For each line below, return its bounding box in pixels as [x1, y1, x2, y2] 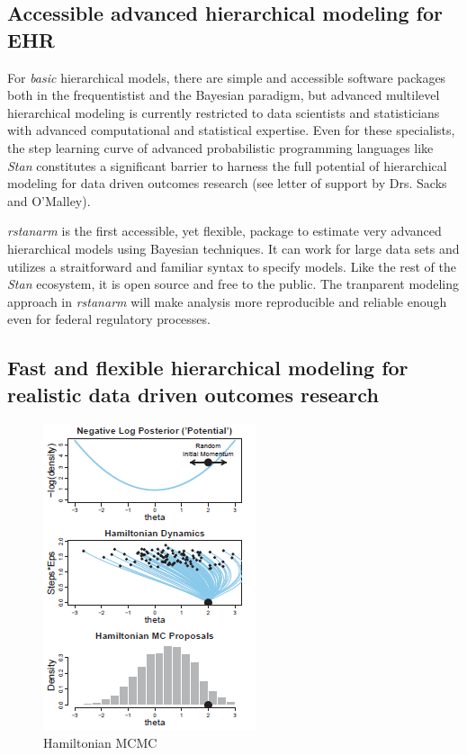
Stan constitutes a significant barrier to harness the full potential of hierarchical [7, 156, 447, 175]
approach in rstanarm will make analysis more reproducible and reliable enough [7, 292, 447, 310]
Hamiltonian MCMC [43, 733, 157, 752]
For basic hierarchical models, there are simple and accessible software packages [7, 67, 446, 86]
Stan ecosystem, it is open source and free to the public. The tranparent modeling [7, 274, 460, 293]
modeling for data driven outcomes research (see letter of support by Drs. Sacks [7, 174, 447, 193]
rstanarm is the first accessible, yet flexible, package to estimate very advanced [7, 221, 442, 240]
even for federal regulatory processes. [7, 310, 211, 328]
